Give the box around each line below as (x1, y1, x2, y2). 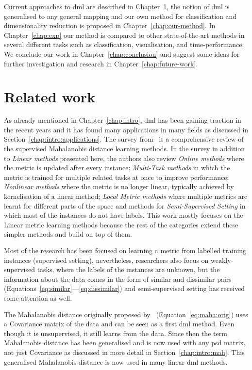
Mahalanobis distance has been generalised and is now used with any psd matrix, (4, 338, 246, 348)
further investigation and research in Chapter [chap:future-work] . (4, 58, 198, 68)
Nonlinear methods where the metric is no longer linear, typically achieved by (4, 181, 234, 192)
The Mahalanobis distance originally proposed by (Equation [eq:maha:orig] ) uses (4, 309, 248, 319)
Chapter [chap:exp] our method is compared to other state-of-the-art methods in (4, 30, 245, 40)
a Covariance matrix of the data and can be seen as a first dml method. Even (4, 319, 235, 329)
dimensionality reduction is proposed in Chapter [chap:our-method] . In (4, 20, 216, 31)
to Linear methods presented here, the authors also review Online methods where (4, 153, 244, 163)
